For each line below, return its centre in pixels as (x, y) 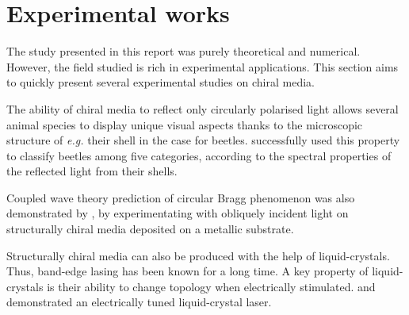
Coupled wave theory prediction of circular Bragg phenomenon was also (181, 197)
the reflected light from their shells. (92, 171)
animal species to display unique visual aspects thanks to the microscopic (185, 124)
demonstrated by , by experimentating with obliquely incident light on (178, 213)
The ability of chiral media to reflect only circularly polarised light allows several (203, 108)
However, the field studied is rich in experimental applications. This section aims (203, 66)
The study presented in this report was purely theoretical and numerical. (183, 51)
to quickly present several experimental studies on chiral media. (161, 82)
